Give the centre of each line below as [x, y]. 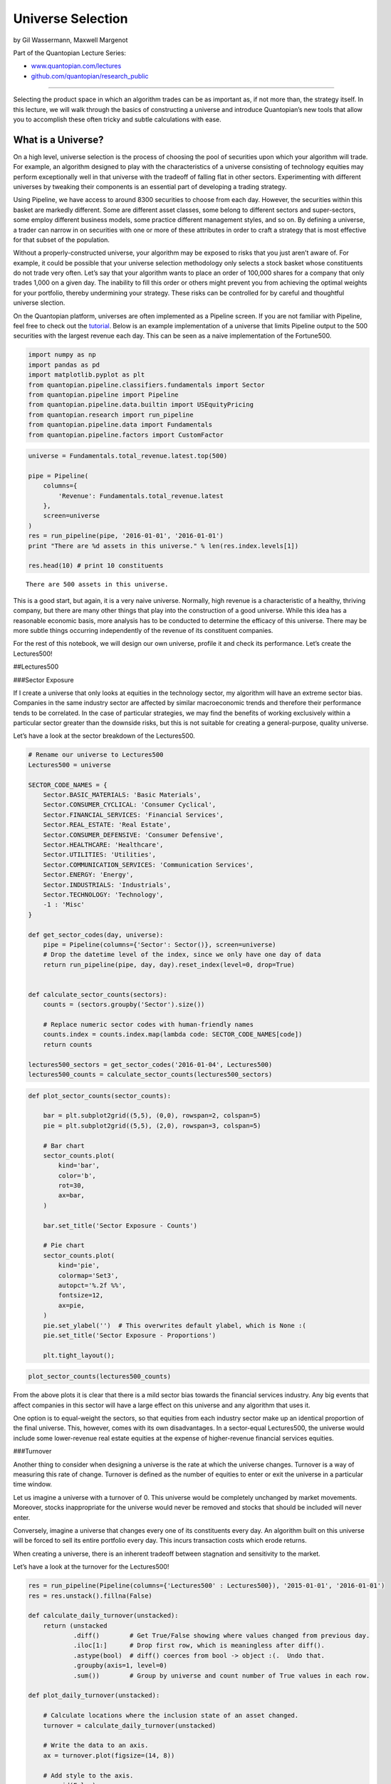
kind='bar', [79, 1166]
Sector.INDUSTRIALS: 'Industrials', [107, 885]
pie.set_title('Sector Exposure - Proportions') [130, 1335]
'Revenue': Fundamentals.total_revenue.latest [141, 496]
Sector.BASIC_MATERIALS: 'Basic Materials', [122, 795]
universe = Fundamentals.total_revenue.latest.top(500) [128, 456]
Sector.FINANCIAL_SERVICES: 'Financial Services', [133, 815]
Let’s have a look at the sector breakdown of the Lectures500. [104, 736]
